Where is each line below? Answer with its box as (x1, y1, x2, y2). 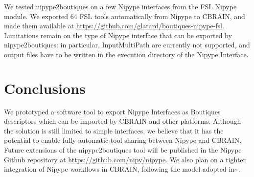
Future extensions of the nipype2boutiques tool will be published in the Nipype (4, 145, 242, 155)
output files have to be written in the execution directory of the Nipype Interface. (4, 49, 249, 59)
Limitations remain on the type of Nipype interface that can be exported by (4, 30, 232, 40)
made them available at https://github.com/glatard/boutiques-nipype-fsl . (4, 21, 224, 31)
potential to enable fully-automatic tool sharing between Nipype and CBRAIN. (4, 135, 242, 145)
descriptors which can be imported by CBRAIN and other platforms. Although (4, 116, 241, 126)
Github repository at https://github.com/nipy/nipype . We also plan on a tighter (4, 154, 246, 164)
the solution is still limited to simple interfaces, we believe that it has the (4, 125, 224, 135)
